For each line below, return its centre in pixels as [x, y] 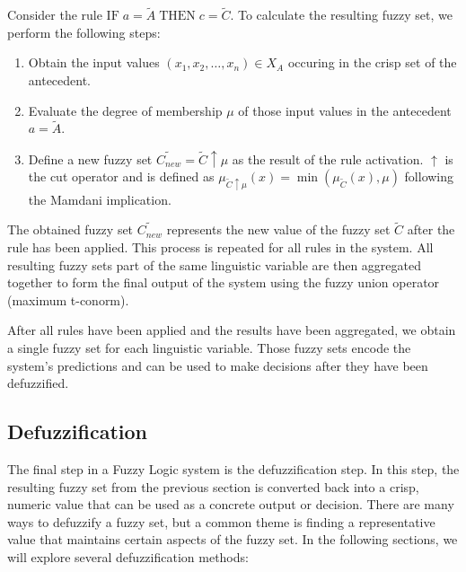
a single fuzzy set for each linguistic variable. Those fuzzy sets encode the [209, 348]
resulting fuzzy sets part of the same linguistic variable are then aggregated [215, 264]
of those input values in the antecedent [345, 110]
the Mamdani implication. [100, 199]
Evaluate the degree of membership [125, 110]
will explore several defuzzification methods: [128, 556]
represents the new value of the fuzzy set [278, 229]
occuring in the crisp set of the [372, 62]
